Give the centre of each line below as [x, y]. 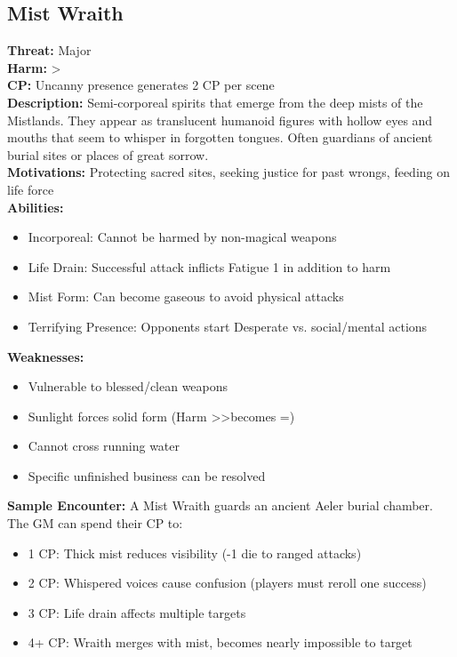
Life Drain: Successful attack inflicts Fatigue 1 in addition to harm [209, 266]
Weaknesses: [46, 356]
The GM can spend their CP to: [95, 523]
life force [31, 189]
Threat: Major [49, 50]
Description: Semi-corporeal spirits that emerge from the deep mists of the [215, 102]
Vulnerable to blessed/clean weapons [128, 386]
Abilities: [36, 207]
